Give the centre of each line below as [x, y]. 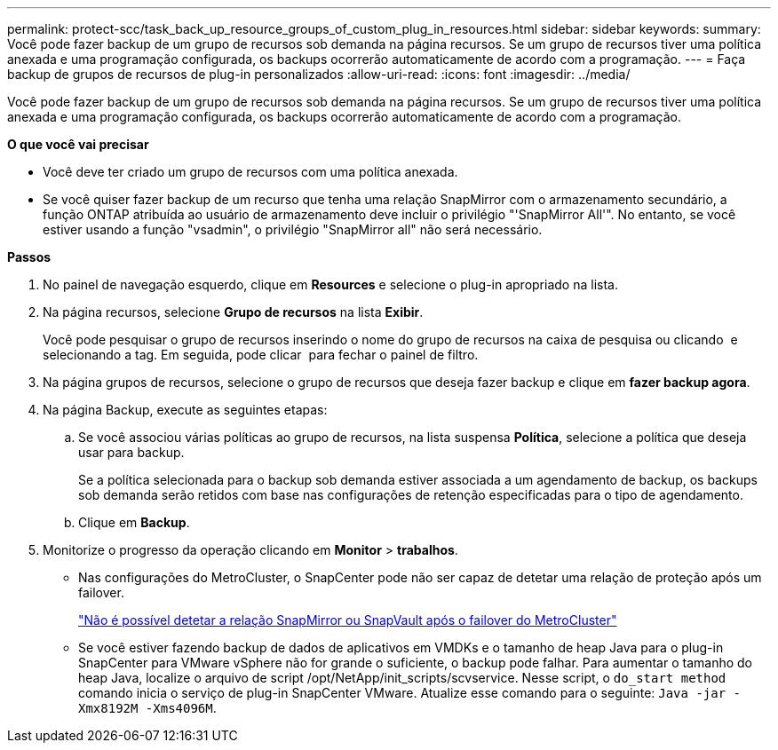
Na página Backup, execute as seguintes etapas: [185, 410]
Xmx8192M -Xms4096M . [147, 708]
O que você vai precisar [78, 144]
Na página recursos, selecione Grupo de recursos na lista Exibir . [233, 312]
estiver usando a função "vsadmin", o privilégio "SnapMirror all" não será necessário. [293, 229]
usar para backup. [131, 452]
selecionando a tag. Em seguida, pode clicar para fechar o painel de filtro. [261, 355]
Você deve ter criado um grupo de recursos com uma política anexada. [250, 172]
